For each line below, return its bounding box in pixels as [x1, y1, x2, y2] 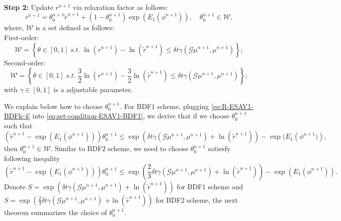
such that [4, 120, 33, 130]
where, [4, 22, 24, 33]
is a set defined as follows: [35, 22, 114, 33]
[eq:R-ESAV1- [211, 101, 254, 111]
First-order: [4, 32, 39, 42]
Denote [4, 181, 26, 191]
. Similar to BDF [50, 143, 102, 154]
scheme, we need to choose [107, 143, 188, 154]
